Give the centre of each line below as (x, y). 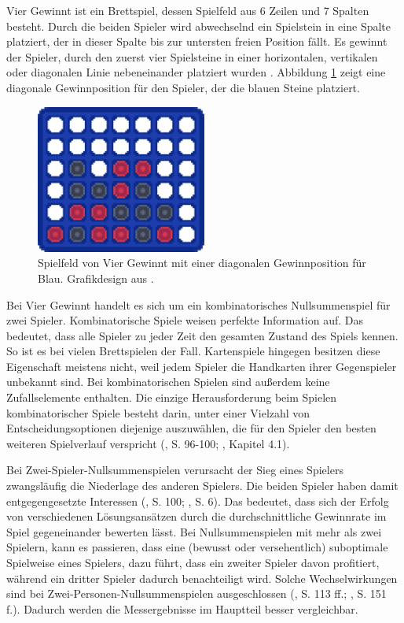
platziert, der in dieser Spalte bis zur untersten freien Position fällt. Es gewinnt (197, 41)
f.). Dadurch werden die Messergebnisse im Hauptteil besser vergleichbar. (182, 608)
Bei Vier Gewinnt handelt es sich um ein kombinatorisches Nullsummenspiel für (198, 304)
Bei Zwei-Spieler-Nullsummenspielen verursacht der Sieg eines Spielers (175, 470)
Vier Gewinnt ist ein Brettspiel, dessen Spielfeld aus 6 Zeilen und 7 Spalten (188, 10)
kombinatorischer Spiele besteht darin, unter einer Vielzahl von (158, 412)
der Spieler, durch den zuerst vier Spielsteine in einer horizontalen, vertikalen (192, 56)
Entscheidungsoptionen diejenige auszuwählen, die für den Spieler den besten (191, 428)
